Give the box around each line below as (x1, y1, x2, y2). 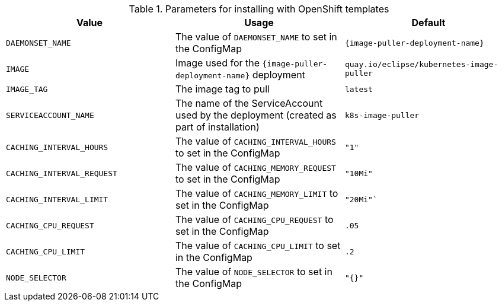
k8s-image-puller (344, 110, 420, 120)
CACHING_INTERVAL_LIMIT (6, 195, 108, 204)
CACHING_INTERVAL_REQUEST (6, 168, 117, 178)
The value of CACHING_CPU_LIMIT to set (175, 240, 341, 251)
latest (344, 84, 373, 94)
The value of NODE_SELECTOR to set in (175, 266, 332, 278)
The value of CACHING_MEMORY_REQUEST (175, 161, 336, 173)
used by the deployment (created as (175, 109, 337, 121)
